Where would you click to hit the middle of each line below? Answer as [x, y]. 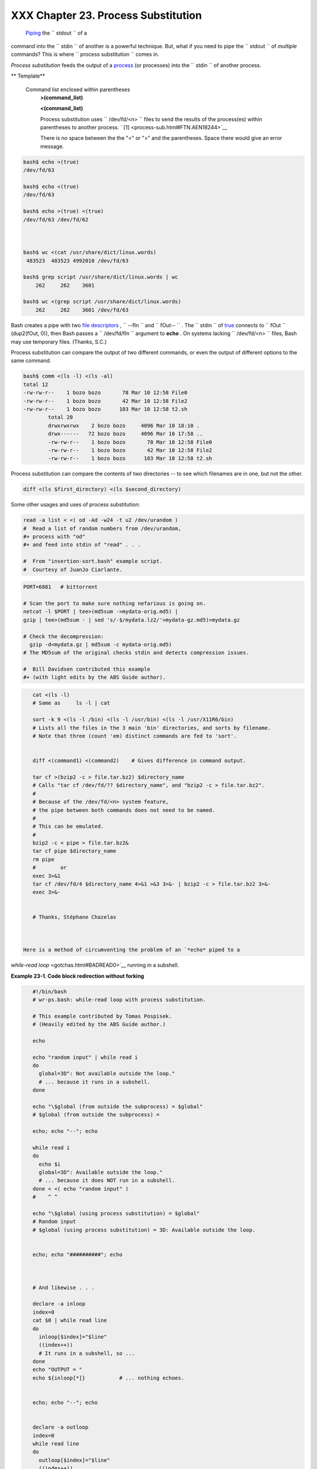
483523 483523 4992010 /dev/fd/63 [78, 261]
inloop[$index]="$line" [73, 1336]
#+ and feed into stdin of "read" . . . [82, 545]
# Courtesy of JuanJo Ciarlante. [73, 569]
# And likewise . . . [64, 1287]
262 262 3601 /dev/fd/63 [82, 310]
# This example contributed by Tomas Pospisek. [102, 1016]
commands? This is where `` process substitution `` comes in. [85, 54]
